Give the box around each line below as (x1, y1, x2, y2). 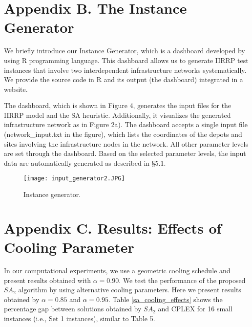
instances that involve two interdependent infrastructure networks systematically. (4, 65, 247, 75)
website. (4, 84, 28, 94)
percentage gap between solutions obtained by (4, 304, 142, 314)
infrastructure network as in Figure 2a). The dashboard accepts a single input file (4, 119, 248, 130)
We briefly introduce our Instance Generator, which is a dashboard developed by (4, 45, 245, 56)
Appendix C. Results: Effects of (4, 218, 222, 238)
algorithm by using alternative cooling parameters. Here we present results (18, 284, 241, 295)
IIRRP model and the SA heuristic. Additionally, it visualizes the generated (4, 109, 231, 120)
